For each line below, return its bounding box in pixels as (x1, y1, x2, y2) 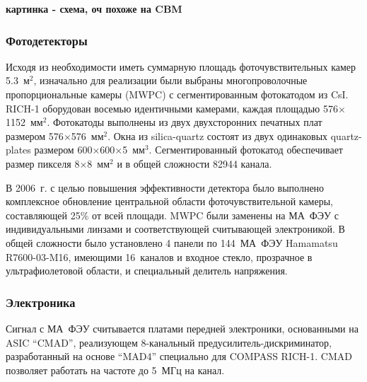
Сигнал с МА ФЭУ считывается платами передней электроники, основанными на (6, 320, 359, 335)
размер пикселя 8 (6, 156, 80, 170)
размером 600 (34, 142, 93, 157)
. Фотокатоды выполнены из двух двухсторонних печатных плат (47, 115, 322, 129)
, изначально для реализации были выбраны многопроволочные (33, 73, 308, 88)
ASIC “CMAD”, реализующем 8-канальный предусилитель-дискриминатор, (6, 335, 332, 349)
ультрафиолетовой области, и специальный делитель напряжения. (6, 263, 288, 278)
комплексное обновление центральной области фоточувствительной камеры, (6, 194, 333, 209)
